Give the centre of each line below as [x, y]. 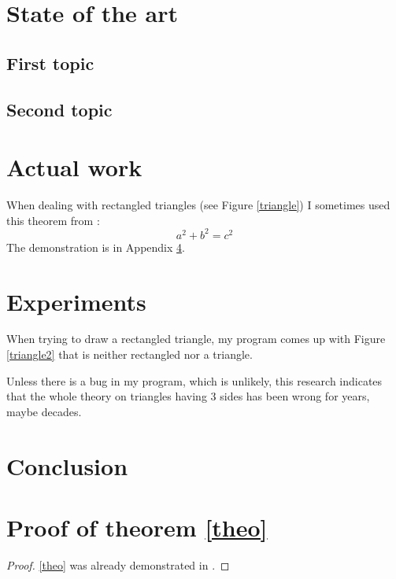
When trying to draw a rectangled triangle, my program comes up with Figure [196, 339]
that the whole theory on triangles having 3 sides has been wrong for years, [188, 396]
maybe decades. [44, 411]
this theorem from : [53, 220]
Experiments [76, 301]
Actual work [74, 167]
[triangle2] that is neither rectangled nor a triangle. [130, 354]
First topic [50, 63]
